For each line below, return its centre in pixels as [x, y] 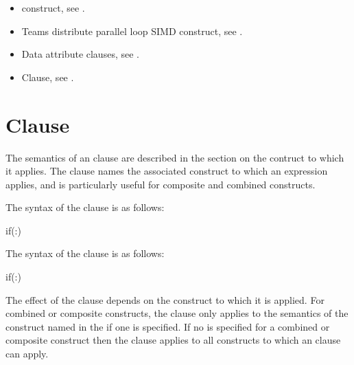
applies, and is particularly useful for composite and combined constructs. [161, 184]
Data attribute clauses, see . [80, 54]
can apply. [27, 354]
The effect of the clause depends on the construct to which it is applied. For [165, 299]
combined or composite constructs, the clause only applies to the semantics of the [177, 313]
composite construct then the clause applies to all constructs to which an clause [173, 340]
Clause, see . [48, 77]
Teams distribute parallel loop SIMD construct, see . [132, 31]
